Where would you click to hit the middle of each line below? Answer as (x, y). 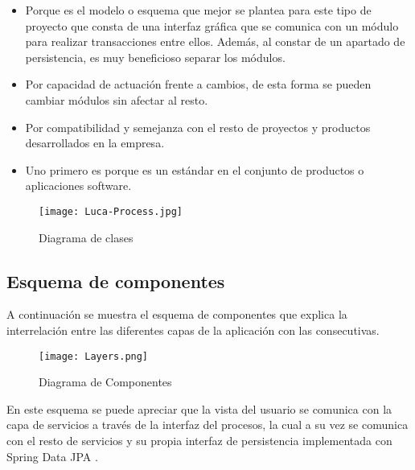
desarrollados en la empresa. (95, 143)
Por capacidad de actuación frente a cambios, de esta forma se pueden (198, 84)
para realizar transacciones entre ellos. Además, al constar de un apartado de (215, 41)
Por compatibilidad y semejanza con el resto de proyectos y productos (198, 127)
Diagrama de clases (86, 237)
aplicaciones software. (78, 186)
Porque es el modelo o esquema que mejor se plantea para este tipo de (198, 10)
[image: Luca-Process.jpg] (111, 211)
